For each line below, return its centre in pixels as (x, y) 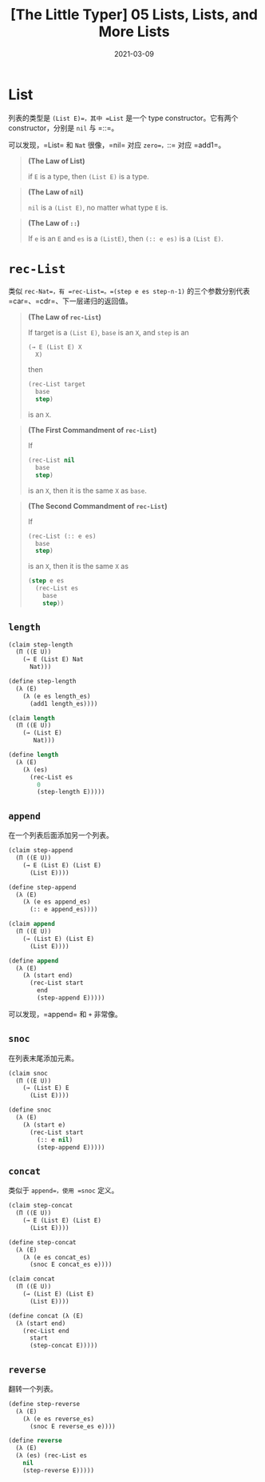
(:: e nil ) (55, 1140)
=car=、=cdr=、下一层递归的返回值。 (71, 301)
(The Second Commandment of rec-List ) (97, 506)
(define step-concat (43, 1242)
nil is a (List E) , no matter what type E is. (98, 207)
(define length (34, 755)
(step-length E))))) (71, 792)
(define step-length (43, 682)
